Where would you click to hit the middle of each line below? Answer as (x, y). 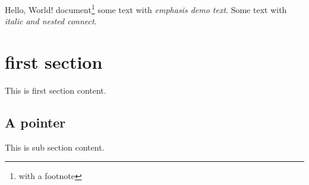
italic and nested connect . (51, 21)
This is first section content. (56, 90)
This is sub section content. (55, 147)
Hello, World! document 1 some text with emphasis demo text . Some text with (146, 9)
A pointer (35, 122)
